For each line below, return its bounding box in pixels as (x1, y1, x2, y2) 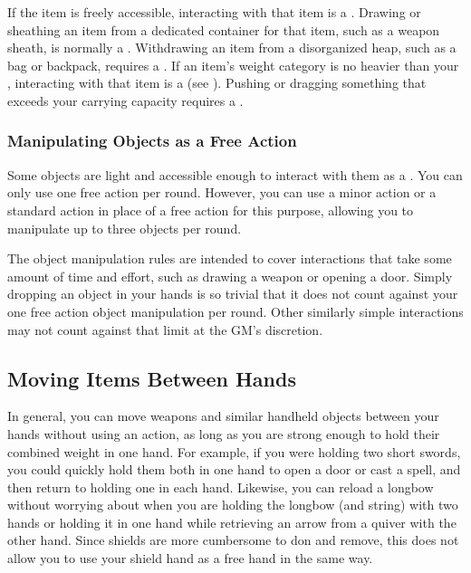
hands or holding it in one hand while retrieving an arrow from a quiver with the (7, 512, 457, 531)
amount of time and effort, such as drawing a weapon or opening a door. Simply (7, 266, 453, 285)
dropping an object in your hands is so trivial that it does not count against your (7, 284, 458, 303)
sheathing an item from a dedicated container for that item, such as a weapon (7, 20, 440, 39)
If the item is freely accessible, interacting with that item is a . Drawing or (7, 3, 421, 21)
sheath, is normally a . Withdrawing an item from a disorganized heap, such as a (7, 38, 457, 57)
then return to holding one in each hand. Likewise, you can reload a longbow (7, 477, 434, 496)
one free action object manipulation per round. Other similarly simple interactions (7, 301, 464, 320)
